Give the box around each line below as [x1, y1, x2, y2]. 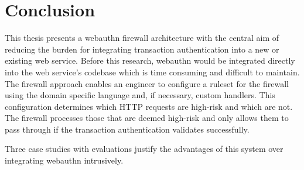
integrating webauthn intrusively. [5, 154, 124, 166]
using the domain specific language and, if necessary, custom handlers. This [5, 89, 275, 101]
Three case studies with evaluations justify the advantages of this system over [5, 143, 283, 155]
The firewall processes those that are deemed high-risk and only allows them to [5, 112, 289, 124]
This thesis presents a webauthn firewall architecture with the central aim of [5, 32, 279, 44]
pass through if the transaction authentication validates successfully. [5, 123, 250, 135]
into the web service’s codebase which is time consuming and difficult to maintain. [5, 65, 300, 78]
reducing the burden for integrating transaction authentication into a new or [5, 43, 279, 55]
